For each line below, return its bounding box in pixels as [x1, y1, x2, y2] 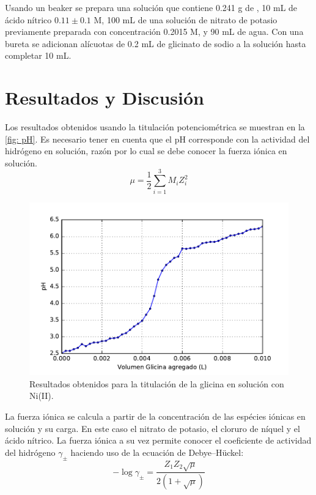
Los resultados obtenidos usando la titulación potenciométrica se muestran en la [5, 121, 305, 133]
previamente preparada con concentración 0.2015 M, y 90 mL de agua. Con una [5, 25, 304, 38]
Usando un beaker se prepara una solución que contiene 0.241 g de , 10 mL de [5, 1, 298, 13]
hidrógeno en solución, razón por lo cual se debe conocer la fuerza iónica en [5, 144, 287, 157]
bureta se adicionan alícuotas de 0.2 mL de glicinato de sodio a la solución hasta [5, 37, 306, 50]
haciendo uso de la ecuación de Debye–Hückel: [70, 445, 244, 458]
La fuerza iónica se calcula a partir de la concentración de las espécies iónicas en [5, 410, 306, 423]
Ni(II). [29, 389, 54, 402]
